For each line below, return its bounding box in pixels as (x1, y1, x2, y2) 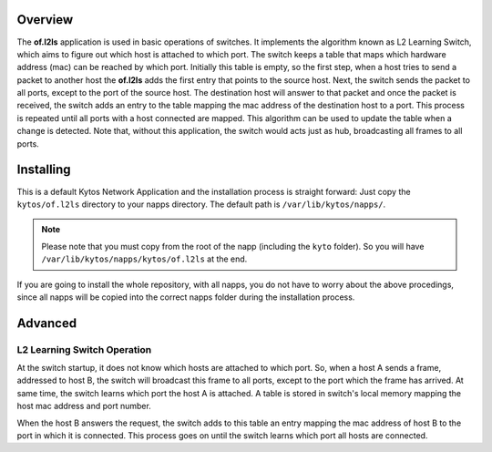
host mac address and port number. (16, 401, 152, 412)
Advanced (16, 315, 77, 331)
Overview (16, 12, 74, 27)
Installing (16, 162, 72, 178)
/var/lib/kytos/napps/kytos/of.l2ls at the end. (41, 253, 248, 264)
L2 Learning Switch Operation (16, 343, 152, 355)
